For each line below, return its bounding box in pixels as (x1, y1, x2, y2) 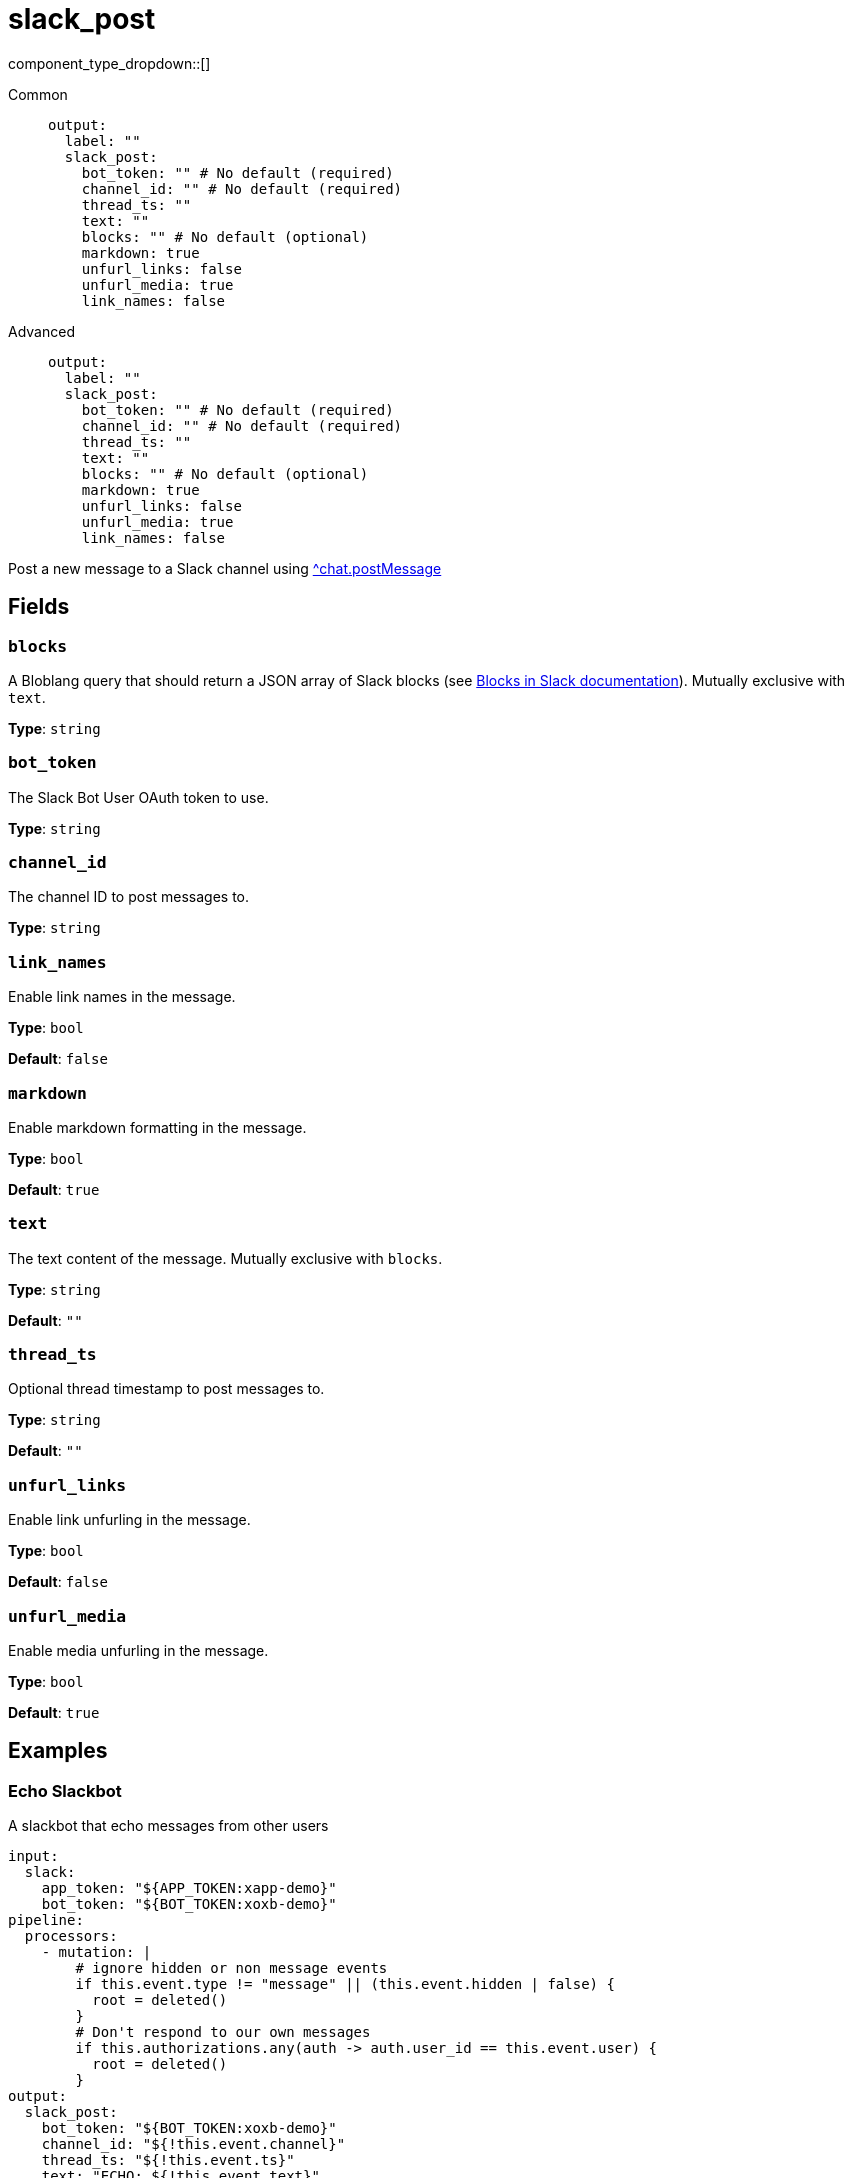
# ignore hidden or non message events (75, 1960, 388, 1977)
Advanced (8, 322, 75, 340)
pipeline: (8, 1912, 84, 1929)
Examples (8, 1738, 108, 1764)
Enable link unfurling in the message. (8, 1511, 251, 1529)
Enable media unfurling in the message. (8, 1641, 269, 1659)
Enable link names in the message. (8, 988, 236, 1006)
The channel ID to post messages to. (8, 888, 250, 906)
